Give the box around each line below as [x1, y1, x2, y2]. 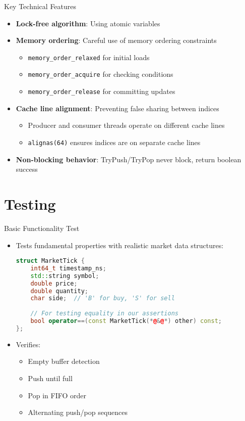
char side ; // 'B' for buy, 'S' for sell [30, 295, 175, 302]
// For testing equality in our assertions [30, 310, 178, 317]
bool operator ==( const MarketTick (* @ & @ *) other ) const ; [30, 317, 222, 325]
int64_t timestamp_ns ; [30, 264, 106, 272]
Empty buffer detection [28, 356, 100, 366]
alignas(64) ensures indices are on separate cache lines [28, 136, 201, 147]
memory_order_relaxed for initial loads [28, 52, 150, 62]
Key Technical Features [4, 1, 77, 11]
